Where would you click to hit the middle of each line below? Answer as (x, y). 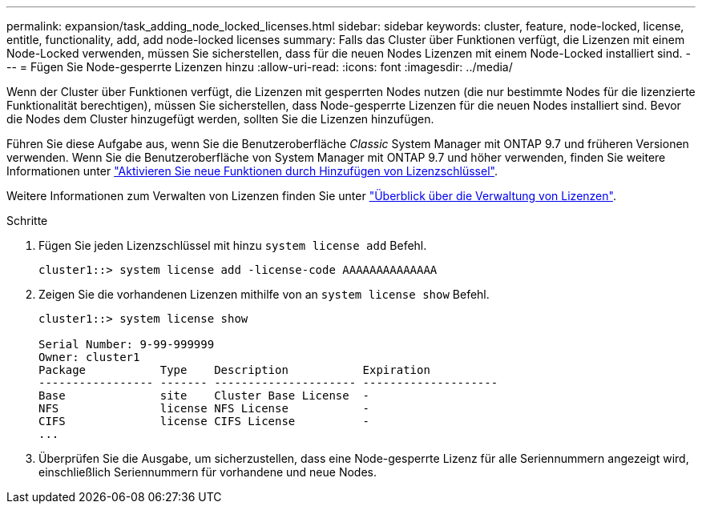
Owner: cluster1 (89, 357)
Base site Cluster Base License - (204, 396)
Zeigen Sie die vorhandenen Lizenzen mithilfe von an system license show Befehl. (264, 294)
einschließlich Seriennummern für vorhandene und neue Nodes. (208, 472)
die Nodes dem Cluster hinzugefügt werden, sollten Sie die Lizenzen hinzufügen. (220, 119)
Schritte (27, 221)
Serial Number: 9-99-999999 (127, 344)
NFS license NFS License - (204, 408)
